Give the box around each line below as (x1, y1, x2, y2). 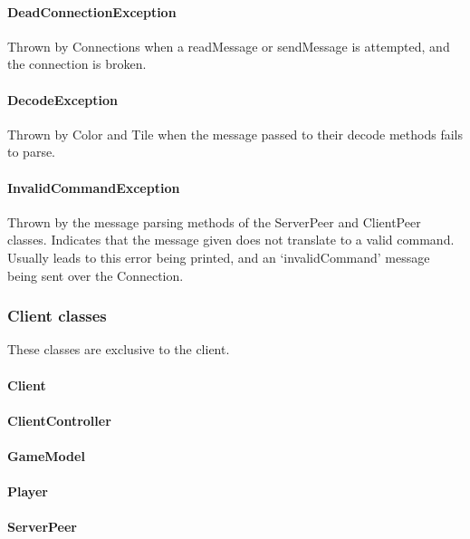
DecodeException (7, 90, 118, 109)
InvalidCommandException (7, 178, 180, 197)
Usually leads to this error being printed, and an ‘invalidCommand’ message (7, 247, 430, 266)
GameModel (7, 446, 85, 465)
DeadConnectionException (7, 2, 177, 21)
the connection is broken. (7, 54, 147, 73)
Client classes (7, 304, 107, 327)
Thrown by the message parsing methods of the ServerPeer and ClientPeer (7, 212, 421, 231)
